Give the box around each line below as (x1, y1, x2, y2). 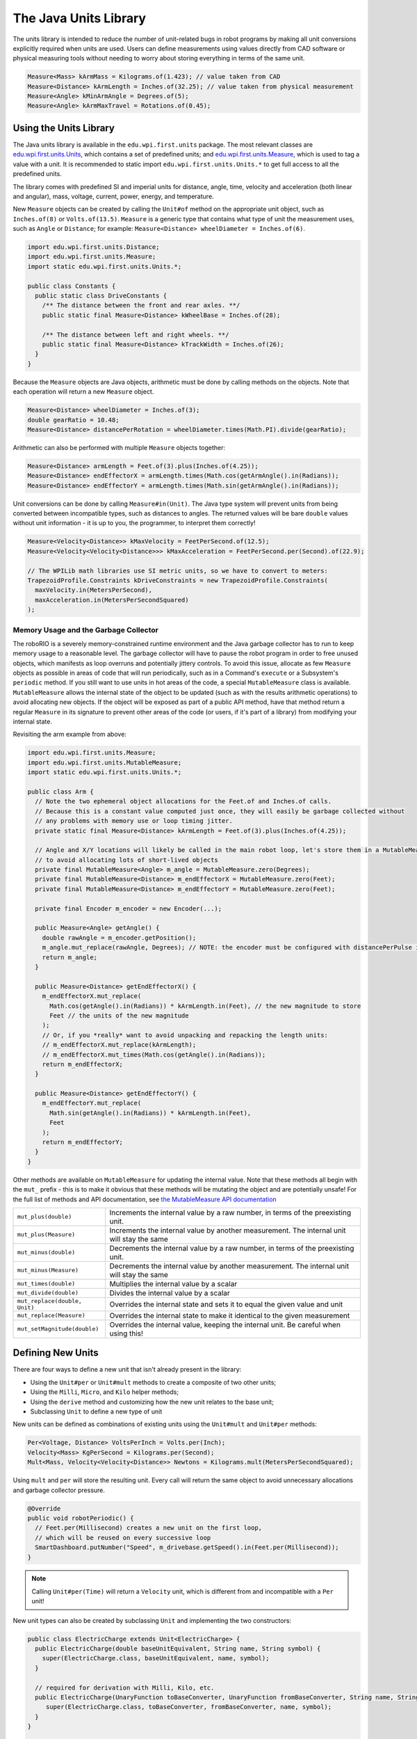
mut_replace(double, (17, 1297, 83, 1304)
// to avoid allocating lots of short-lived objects (35, 856, 218, 864)
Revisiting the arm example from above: (13, 730, 126, 739)
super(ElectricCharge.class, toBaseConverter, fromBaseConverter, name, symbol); (45, 1703, 332, 1711)
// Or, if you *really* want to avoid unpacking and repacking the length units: (42, 1031, 328, 1039)
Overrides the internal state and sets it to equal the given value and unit (109, 1299, 343, 1309)
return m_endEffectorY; (42, 1138, 123, 1146)
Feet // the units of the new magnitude (49, 1011, 189, 1019)
